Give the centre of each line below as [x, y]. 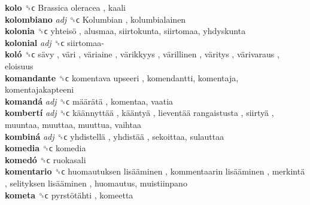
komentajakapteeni [39, 89]
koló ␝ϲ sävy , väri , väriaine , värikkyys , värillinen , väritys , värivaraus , [142, 54]
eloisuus [19, 65]
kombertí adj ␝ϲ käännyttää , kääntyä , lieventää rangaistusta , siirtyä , [139, 113]
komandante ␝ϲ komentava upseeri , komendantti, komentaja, [122, 77]
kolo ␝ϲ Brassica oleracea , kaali [65, 7]
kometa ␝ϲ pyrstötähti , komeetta [69, 195]
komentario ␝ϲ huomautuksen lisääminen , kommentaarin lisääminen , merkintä [155, 171]
